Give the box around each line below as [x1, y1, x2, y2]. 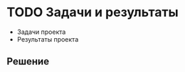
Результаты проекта [16, 35, 79, 43]
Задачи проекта [16, 28, 66, 36]
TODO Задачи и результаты [6, 4, 179, 20]
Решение [6, 56, 50, 68]
